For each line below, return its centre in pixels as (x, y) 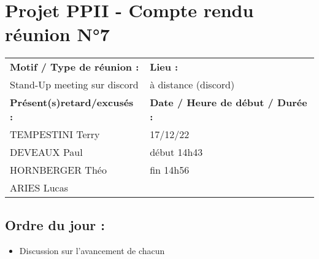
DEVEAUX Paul (46, 152)
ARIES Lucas (39, 188)
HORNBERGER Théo (58, 170)
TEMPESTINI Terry (55, 134)
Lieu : (164, 67)
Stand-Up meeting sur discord (74, 85)
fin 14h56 (170, 170)
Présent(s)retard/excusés (72, 102)
